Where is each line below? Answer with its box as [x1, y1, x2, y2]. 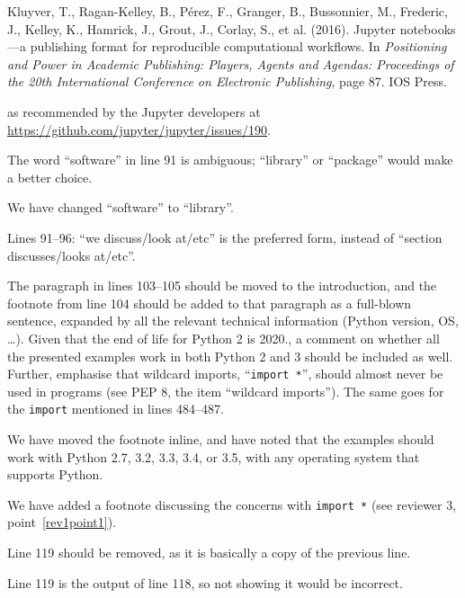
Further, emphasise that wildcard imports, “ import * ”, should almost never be [7, 364, 443, 383]
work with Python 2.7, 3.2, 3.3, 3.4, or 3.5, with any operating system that [7, 447, 420, 466]
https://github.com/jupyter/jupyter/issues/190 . [7, 120, 271, 138]
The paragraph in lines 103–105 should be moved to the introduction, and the [7, 276, 437, 295]
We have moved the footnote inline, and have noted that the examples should [7, 430, 434, 448]
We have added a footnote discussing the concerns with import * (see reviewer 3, [7, 495, 457, 513]
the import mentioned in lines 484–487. [7, 399, 224, 418]
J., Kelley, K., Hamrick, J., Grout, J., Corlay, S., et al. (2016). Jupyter [7, 19, 396, 38]
